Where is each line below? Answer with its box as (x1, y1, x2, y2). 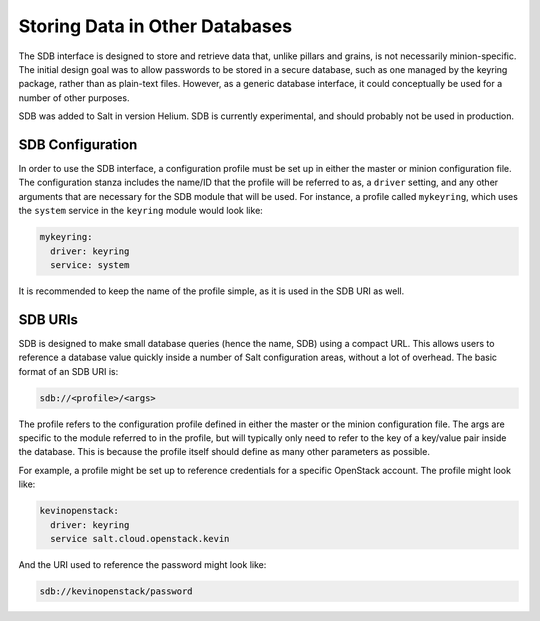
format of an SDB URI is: (18, 365, 119, 377)
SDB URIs (18, 311, 79, 328)
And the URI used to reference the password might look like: (18, 558, 267, 570)
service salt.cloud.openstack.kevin (50, 533, 230, 544)
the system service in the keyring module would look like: (18, 205, 264, 217)
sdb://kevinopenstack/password (39, 585, 194, 597)
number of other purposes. (18, 91, 130, 104)
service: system (50, 259, 130, 270)
